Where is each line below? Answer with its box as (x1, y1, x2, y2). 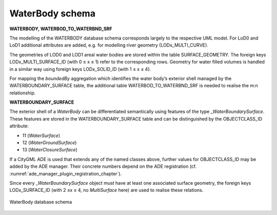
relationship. (9, 90, 36, 96)
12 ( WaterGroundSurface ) (22, 140, 77, 146)
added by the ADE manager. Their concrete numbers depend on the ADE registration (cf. (9, 163, 197, 169)
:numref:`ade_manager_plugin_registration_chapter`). (9, 170, 122, 177)
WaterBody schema (9, 8, 96, 19)
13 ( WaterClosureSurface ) (22, 147, 77, 153)
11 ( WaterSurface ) (22, 132, 61, 139)
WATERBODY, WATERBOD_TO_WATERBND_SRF (9, 26, 112, 32)
